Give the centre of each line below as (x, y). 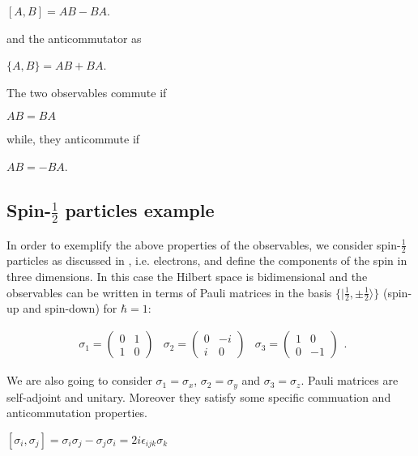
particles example (140, 209)
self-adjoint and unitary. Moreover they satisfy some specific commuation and (199, 396)
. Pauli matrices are (350, 380)
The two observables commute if (87, 92)
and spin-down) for (70, 308)
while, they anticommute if (73, 139)
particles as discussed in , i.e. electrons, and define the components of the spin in (207, 260)
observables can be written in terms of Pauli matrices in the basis (169, 292)
